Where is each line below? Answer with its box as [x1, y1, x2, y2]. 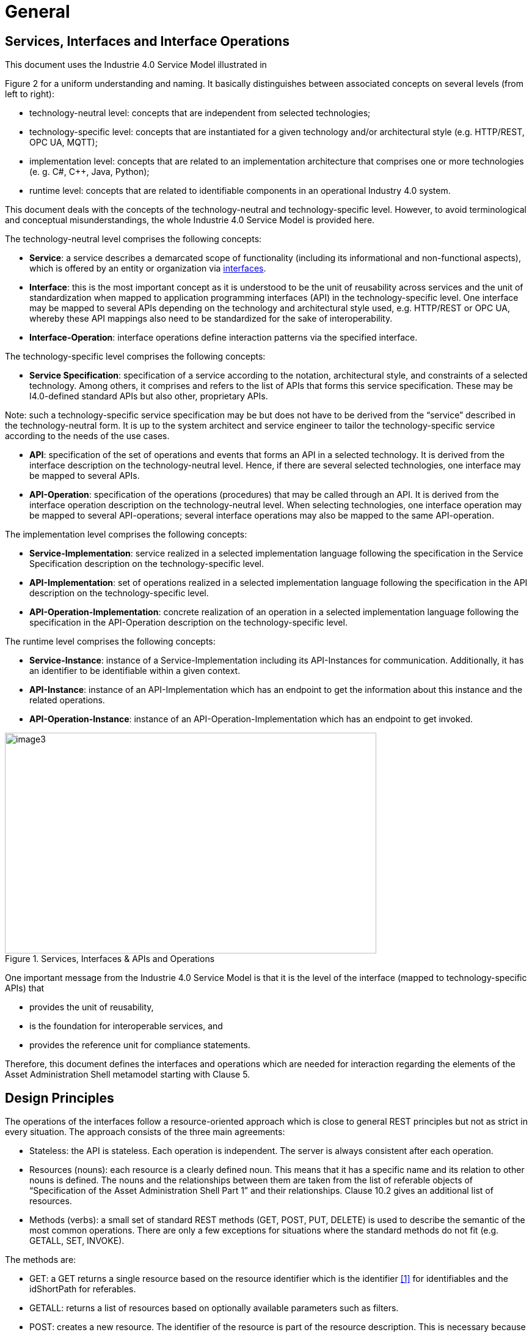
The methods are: [5, 1254, 76, 1265]
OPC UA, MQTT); [29, 137, 98, 148]
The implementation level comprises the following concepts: [5, 529, 247, 540]
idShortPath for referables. [29, 1284, 136, 1295]
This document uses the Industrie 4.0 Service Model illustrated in [5, 59, 267, 70]
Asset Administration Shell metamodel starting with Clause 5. [5, 1069, 250, 1080]
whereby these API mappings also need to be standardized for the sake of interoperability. [29, 313, 393, 324]
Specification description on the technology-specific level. [29, 558, 264, 569]
